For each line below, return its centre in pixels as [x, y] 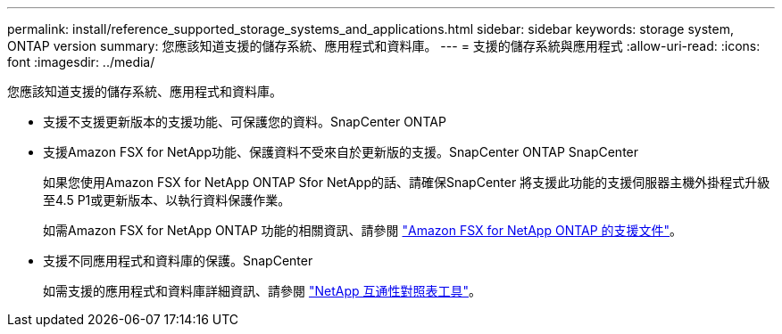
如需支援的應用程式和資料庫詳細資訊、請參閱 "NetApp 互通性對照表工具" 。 [262, 291]
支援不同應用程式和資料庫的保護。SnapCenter [178, 261]
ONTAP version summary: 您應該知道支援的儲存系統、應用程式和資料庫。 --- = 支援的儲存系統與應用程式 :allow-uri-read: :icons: [384, 46]
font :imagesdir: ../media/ [81, 62]
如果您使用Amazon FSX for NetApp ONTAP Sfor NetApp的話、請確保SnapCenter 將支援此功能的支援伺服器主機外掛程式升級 [407, 182]
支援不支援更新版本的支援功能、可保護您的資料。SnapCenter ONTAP [245, 122]
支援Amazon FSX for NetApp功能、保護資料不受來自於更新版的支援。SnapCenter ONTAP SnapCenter [341, 152]
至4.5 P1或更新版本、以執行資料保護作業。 [167, 200]
